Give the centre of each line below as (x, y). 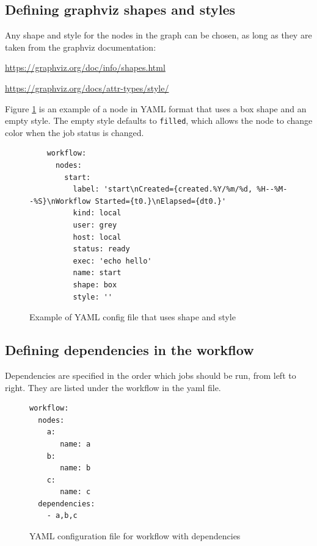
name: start (97, 273)
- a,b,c (62, 516)
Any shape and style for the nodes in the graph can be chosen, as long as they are (158, 35)
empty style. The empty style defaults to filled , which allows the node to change (159, 120)
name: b (75, 468)
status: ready (101, 249)
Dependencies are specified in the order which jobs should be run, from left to (151, 375)
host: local (97, 237)
